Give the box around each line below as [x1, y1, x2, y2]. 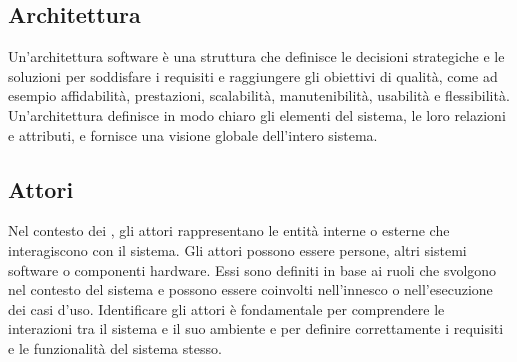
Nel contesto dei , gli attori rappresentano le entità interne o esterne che [8, 220, 450, 241]
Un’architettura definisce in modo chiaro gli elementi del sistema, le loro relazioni [8, 104, 506, 125]
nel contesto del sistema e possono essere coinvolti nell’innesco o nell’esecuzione [8, 279, 493, 300]
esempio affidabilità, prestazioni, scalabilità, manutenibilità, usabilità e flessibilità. [8, 85, 510, 106]
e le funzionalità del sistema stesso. [8, 337, 222, 358]
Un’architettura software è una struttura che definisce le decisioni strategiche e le [8, 46, 505, 67]
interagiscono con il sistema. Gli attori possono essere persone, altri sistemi [8, 239, 467, 260]
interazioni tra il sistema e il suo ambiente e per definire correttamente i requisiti [8, 318, 504, 339]
